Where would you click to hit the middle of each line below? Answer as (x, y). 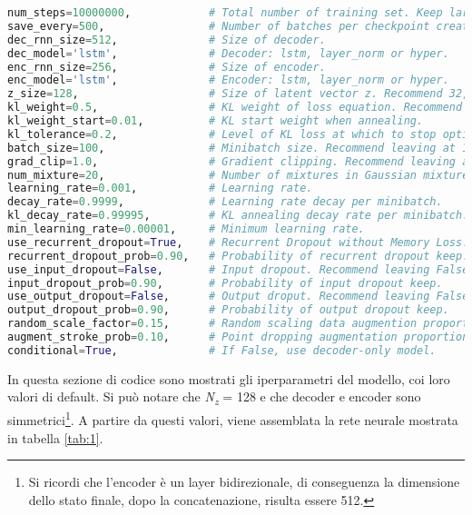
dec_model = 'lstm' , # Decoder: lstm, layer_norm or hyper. (228, 53)
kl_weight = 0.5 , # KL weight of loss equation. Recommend (235, 108)
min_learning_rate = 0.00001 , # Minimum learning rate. (186, 229)
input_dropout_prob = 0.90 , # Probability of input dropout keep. (225, 283)
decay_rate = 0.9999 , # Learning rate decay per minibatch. (225, 202)
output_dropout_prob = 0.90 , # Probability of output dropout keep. (228, 310)
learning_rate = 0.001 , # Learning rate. (160, 188)
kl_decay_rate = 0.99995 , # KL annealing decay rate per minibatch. (238, 216)
